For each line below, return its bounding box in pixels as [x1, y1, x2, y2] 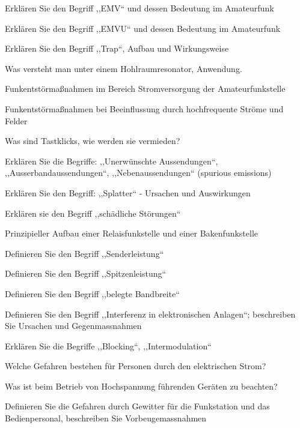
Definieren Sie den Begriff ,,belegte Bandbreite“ [5, 287, 180, 300]
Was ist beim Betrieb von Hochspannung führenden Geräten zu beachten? [5, 379, 278, 392]
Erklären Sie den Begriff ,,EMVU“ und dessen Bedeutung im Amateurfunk [5, 22, 281, 34]
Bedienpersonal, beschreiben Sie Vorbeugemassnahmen [5, 412, 207, 424]
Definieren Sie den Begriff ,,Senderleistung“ [5, 247, 164, 259]
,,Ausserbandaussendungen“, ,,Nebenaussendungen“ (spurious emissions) [5, 166, 272, 179]
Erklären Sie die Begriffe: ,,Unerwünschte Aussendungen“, [5, 154, 218, 167]
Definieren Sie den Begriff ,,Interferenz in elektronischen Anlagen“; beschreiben [5, 307, 296, 320]
